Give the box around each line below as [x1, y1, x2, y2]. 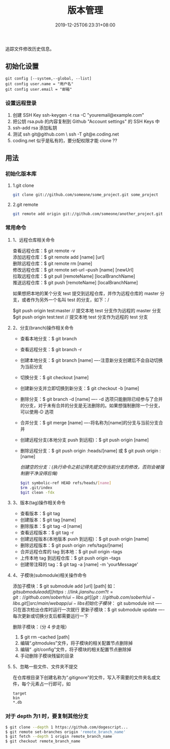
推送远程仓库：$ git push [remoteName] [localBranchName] [12, 279, 138, 285]
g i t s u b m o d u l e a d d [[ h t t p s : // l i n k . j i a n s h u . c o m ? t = [12, 589, 113, 595]
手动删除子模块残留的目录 [20, 653, 74, 659]
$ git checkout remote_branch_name [5, 739, 81, 744]
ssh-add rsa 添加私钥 [12, 125, 57, 131]
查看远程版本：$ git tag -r [20, 529, 74, 536]
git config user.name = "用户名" [5, 81, 74, 87]
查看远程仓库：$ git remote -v [12, 248, 75, 254]
